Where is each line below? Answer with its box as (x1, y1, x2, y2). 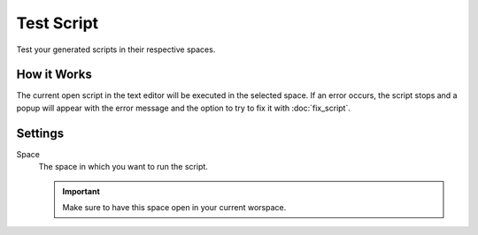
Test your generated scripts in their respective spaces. (16, 44, 216, 55)
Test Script (16, 13, 99, 33)
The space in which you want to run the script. (38, 162, 208, 172)
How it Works (16, 67, 92, 82)
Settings (16, 125, 65, 140)
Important (62, 186, 101, 196)
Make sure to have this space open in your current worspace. (62, 201, 287, 212)
